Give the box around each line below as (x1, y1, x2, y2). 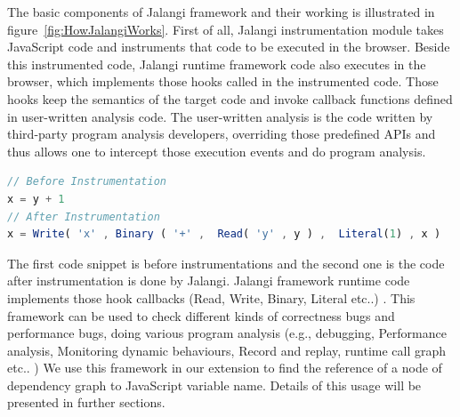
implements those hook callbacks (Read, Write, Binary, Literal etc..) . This (7, 288, 416, 307)
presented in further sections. (7, 393, 165, 412)
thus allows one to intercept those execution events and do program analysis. (7, 141, 426, 160)
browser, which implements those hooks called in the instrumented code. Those (7, 72, 439, 91)
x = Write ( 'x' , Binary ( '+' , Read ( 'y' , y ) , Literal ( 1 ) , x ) (7, 228, 441, 241)
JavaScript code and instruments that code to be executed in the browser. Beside (7, 37, 450, 56)
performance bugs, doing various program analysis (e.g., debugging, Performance (7, 324, 447, 342)
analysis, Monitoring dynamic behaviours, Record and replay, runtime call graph (7, 341, 447, 359)
